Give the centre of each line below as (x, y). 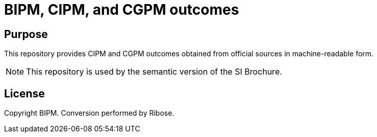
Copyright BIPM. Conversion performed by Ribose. (89, 113)
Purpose (26, 34)
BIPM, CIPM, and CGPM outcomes (122, 10)
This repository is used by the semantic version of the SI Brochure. (154, 72)
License (24, 93)
